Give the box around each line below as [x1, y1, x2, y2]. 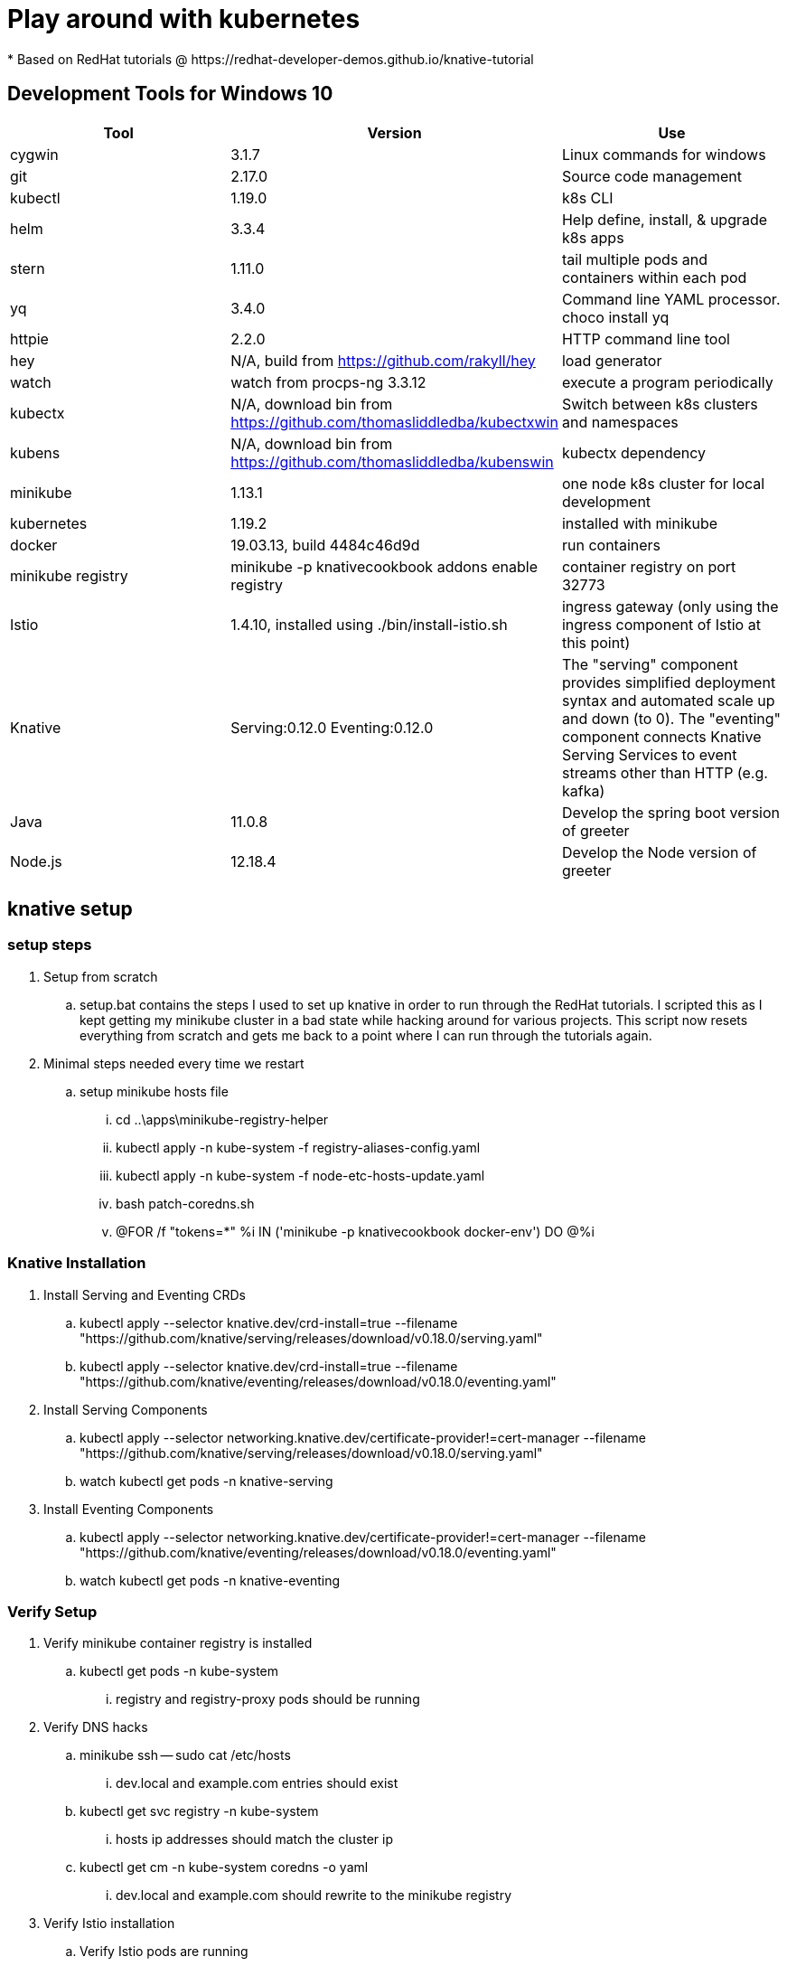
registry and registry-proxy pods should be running [116, 1691, 420, 1707]
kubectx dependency [561, 443, 707, 462]
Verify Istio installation [43, 1915, 175, 1932]
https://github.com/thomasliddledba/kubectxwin [230, 412, 558, 431]
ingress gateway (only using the [561, 597, 779, 616]
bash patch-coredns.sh [116, 1195, 255, 1211]
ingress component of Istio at [561, 615, 761, 634]
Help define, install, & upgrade [561, 210, 768, 229]
